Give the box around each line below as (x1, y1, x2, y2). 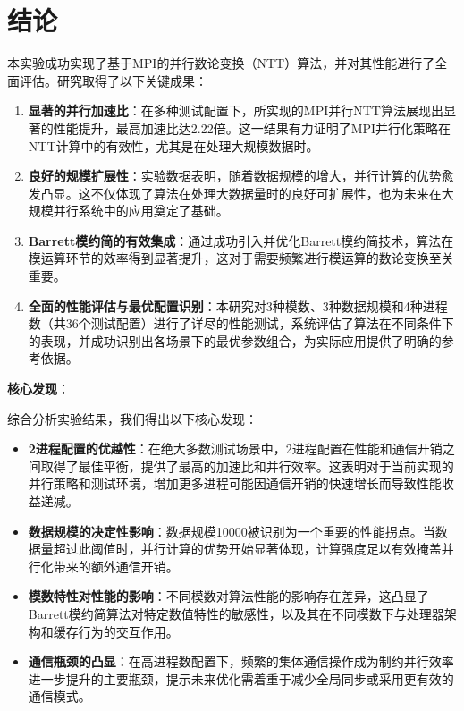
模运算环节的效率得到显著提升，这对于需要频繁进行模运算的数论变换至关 (28, 249, 454, 267)
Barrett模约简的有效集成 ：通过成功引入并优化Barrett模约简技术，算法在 (28, 231, 454, 250)
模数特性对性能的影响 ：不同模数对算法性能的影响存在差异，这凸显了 (28, 587, 429, 605)
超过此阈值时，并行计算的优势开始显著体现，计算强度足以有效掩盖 (53, 539, 442, 558)
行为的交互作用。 (78, 622, 179, 640)
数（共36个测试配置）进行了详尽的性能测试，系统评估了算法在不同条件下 (28, 314, 454, 333)
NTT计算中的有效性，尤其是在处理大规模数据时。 (28, 136, 319, 155)
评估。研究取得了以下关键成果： (19, 71, 207, 89)
